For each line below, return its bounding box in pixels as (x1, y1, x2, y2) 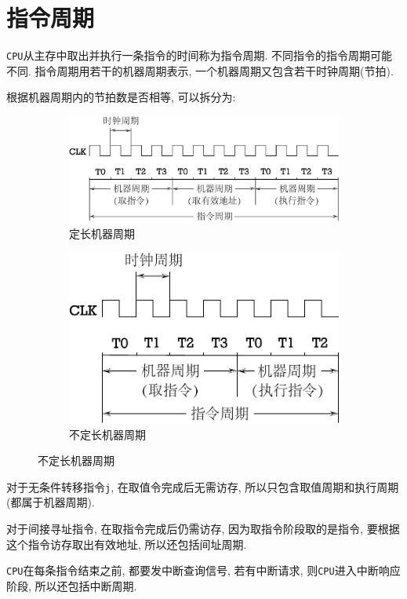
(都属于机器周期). (6, 494, 95, 510)
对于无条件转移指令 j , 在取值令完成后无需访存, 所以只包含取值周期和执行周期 (6, 478, 399, 495)
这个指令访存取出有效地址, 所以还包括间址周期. (6, 535, 247, 552)
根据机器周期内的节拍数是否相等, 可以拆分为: (6, 89, 236, 105)
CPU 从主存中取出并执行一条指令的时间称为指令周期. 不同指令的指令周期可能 (6, 47, 393, 64)
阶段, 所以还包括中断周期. (6, 577, 137, 594)
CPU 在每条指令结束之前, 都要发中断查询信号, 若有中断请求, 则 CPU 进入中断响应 (6, 562, 401, 579)
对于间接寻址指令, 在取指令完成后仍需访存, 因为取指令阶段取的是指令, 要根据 (6, 520, 400, 537)
